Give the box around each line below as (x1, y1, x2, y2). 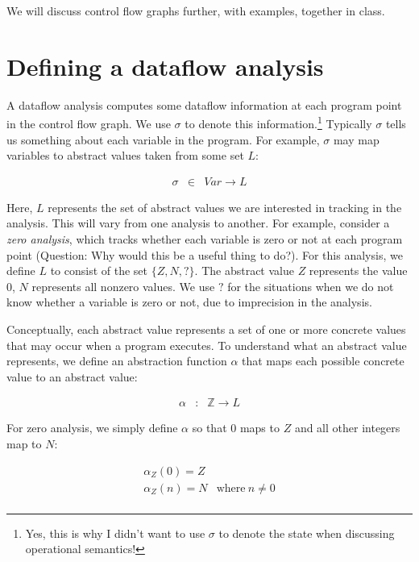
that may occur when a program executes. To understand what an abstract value (6, 336, 407, 353)
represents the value (309, 262, 408, 279)
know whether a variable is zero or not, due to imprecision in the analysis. (6, 293, 372, 310)
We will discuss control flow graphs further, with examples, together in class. (6, 2, 385, 19)
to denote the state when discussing (218, 524, 395, 541)
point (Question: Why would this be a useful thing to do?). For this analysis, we (6, 246, 403, 263)
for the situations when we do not (227, 277, 394, 294)
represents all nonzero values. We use (31, 277, 215, 294)
